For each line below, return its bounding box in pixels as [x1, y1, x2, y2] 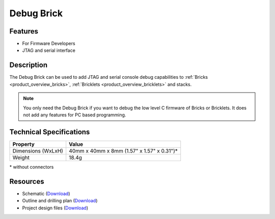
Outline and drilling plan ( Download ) [22, 198, 98, 204]
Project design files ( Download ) [22, 205, 89, 211]
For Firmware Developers [22, 41, 76, 47]
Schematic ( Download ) [22, 191, 71, 197]
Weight [12, 154, 30, 161]
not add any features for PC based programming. [23, 112, 126, 118]
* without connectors [9, 164, 54, 170]
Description [9, 61, 48, 70]
